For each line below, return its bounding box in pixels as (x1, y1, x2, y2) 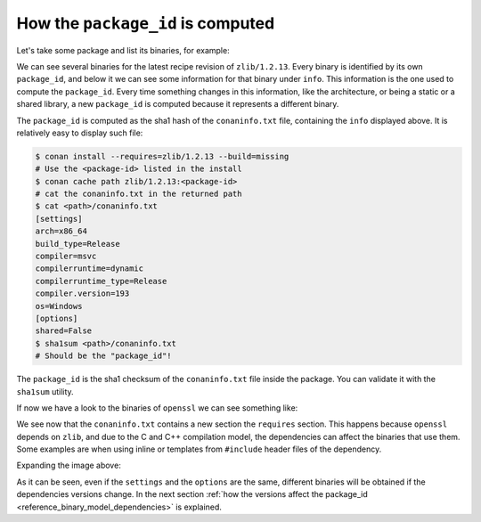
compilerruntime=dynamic (35, 264, 144, 273)
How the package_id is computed (16, 13, 275, 33)
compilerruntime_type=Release (35, 276, 167, 286)
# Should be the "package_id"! (35, 351, 173, 361)
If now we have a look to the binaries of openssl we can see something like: (16, 402, 298, 413)
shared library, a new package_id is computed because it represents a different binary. (16, 99, 339, 110)
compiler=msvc (35, 251, 97, 261)
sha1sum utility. (16, 386, 75, 396)
